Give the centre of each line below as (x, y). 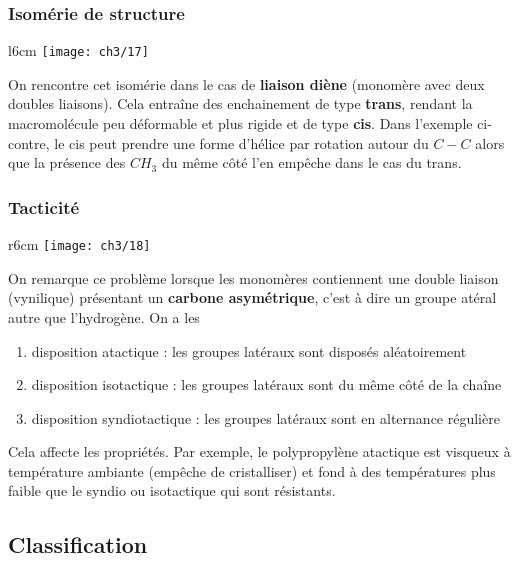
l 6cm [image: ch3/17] (78, 50)
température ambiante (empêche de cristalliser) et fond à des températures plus (252, 470)
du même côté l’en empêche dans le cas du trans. (311, 162)
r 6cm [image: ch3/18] (79, 244)
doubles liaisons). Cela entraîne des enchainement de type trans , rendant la (240, 103)
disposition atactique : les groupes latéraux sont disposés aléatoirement (249, 350)
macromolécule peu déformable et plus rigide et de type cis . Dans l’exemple (240, 123)
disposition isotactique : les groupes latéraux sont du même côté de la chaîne (266, 384)
